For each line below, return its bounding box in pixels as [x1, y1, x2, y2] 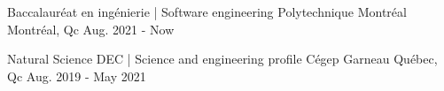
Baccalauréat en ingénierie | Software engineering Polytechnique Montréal [7, 3, 407, 20]
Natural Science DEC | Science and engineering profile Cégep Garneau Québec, [7, 49, 438, 68]
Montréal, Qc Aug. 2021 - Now [7, 19, 175, 38]
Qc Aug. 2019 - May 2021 [7, 66, 146, 85]
